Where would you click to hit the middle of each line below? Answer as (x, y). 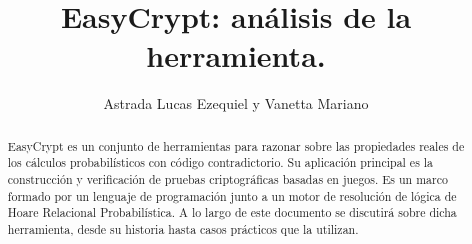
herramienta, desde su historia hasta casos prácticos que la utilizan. (183, 228)
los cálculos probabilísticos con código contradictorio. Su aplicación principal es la (220, 162)
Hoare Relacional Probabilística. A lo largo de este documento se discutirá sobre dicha (232, 212)
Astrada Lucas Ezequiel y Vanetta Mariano (236, 103)
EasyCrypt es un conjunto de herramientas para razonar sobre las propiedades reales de (236, 145)
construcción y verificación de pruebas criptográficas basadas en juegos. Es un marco (227, 179)
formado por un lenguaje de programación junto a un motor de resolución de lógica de (232, 195)
